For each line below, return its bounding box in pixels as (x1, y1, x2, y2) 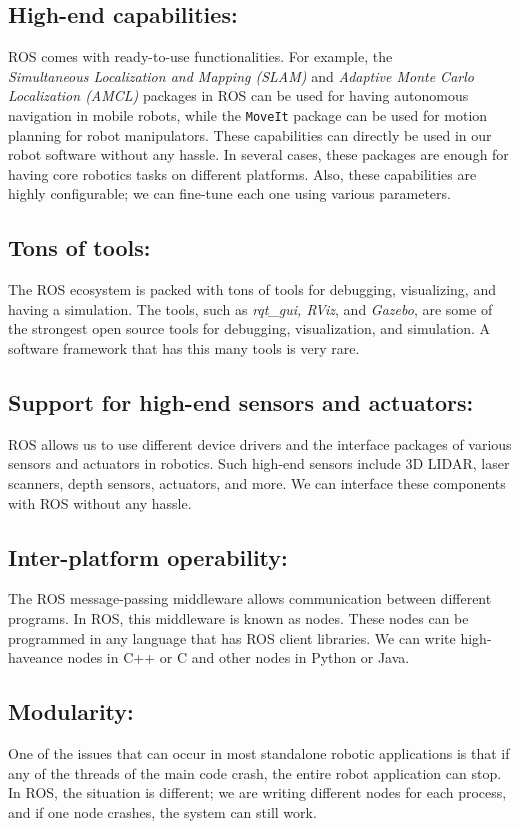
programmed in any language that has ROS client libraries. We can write (8, 627, 456, 648)
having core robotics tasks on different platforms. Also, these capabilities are (8, 163, 477, 184)
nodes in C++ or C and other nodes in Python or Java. (67, 647, 410, 668)
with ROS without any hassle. (8, 492, 192, 513)
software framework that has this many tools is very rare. (8, 338, 360, 358)
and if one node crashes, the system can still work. (8, 801, 317, 822)
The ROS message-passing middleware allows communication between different (8, 588, 492, 609)
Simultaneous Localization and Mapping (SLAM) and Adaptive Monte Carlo (8, 65, 474, 86)
